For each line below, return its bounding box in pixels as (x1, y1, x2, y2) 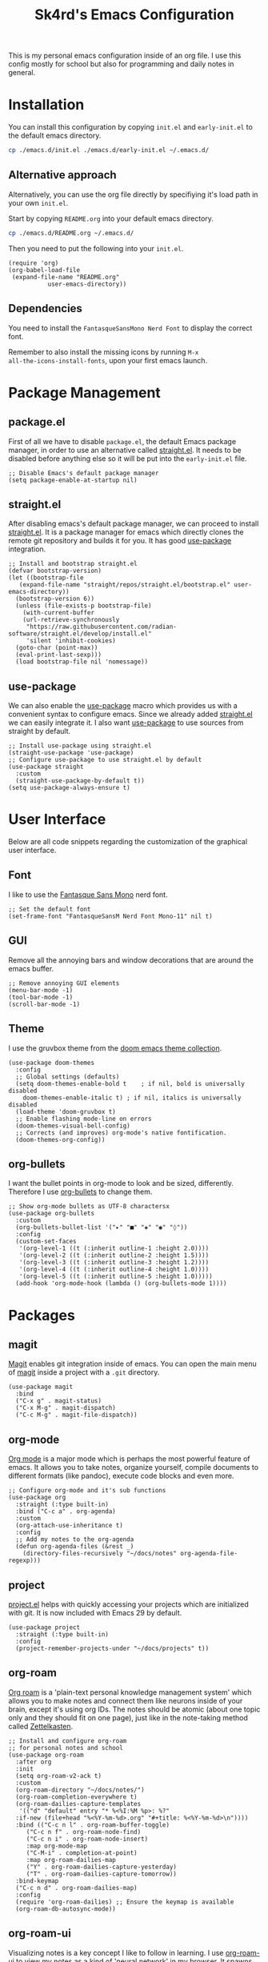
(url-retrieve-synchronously (22, 616, 120, 624)
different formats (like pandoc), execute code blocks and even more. (8, 1471, 234, 1481)
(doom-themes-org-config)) (15, 1135, 106, 1143)
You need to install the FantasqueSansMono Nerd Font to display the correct (8, 322, 253, 333)
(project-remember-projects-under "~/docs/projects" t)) (15, 1644, 210, 1652)
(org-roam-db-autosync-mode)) (15, 1904, 116, 1913)
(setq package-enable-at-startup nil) (8, 476, 138, 484)
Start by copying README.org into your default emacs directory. (8, 214, 214, 223)
